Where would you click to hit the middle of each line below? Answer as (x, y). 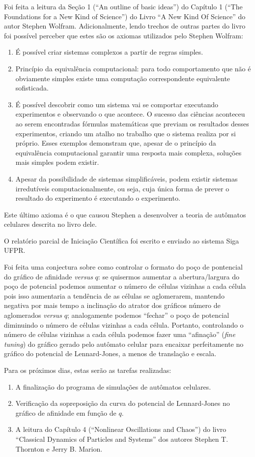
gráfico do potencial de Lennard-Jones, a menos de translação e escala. (110, 353)
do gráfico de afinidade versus (48, 276)
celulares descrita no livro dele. (50, 224)
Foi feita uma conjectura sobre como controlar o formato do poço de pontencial (123, 267)
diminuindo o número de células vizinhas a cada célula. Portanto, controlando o (124, 324)
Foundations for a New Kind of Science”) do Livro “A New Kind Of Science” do (125, 16)
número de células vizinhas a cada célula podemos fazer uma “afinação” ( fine (120, 334)
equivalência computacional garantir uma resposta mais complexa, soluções (128, 152)
